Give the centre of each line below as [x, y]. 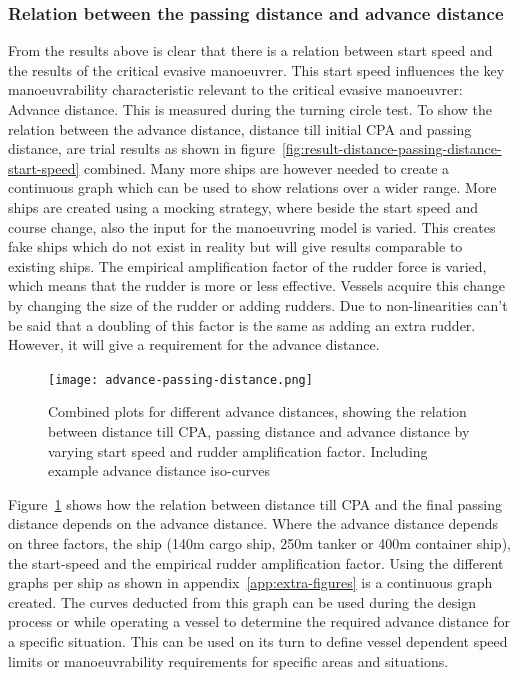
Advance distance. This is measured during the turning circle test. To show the [250, 109]
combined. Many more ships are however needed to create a [267, 167]
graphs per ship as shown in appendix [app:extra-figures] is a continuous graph [250, 582]
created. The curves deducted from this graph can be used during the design [242, 601]
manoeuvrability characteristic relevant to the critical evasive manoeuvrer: [235, 89]
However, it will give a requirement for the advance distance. [194, 344]
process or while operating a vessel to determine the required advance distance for [259, 621]
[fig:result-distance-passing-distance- [391, 148]
